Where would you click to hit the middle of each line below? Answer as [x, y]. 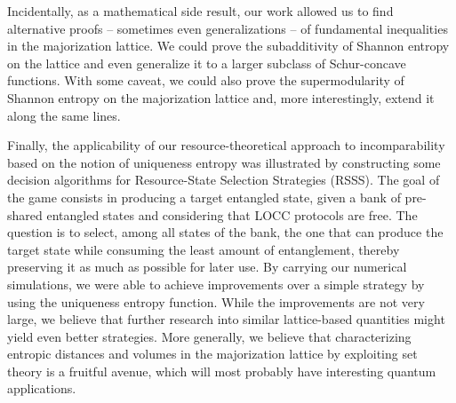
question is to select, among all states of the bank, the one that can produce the [225, 232]
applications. [42, 388]
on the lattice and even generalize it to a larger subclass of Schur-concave [207, 63]
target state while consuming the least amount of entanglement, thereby [204, 249]
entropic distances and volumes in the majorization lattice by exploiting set [212, 354]
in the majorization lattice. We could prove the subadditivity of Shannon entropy [228, 46]
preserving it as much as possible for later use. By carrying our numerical [207, 267]
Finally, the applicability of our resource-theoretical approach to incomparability [226, 145]
